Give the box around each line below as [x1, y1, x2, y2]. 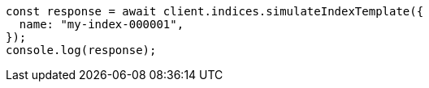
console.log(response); [6, 44, 157, 57]
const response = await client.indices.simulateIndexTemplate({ [6, 5, 424, 18]
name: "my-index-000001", [19, 18, 184, 31]
